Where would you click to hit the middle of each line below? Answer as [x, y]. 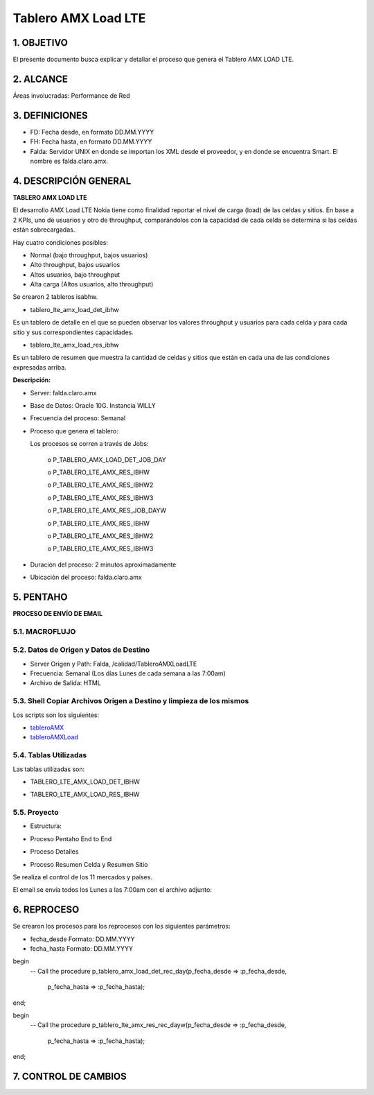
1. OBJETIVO [41, 43]
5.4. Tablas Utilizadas [50, 755]
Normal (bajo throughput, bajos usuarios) [89, 255]
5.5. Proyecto [36, 813]
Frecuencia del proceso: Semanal [78, 418]
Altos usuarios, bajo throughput [75, 275]
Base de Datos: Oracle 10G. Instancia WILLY [93, 405]
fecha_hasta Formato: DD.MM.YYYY [81, 949]
